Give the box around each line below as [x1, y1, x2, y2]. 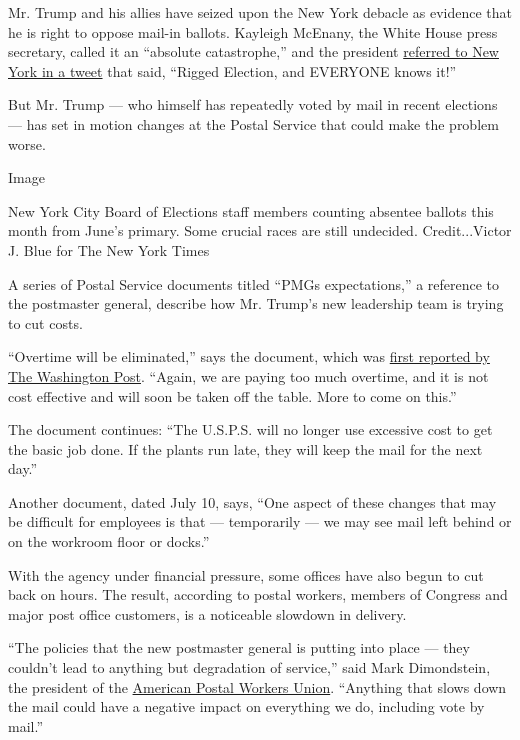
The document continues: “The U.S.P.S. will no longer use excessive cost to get [8, 419, 493, 440]
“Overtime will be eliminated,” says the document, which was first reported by [8, 346, 490, 367]
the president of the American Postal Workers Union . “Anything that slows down [8, 676, 507, 697]
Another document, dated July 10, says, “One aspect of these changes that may [8, 491, 497, 512]
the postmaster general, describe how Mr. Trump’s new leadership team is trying [8, 293, 504, 314]
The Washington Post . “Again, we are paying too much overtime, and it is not [8, 365, 489, 386]
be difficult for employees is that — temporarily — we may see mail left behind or [8, 511, 512, 532]
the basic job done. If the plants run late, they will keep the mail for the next [8, 438, 483, 459]
